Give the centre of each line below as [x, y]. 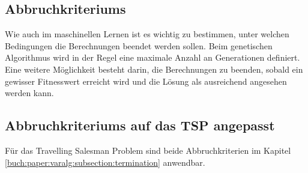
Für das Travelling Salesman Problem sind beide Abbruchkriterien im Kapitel [148, 150]
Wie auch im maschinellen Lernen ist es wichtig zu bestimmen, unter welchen [147, 34]
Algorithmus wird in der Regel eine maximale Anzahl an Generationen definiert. [152, 57]
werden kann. [29, 93]
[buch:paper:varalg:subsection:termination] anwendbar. [105, 162]
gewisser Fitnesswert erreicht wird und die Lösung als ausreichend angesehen [146, 81]
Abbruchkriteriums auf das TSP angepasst [140, 125]
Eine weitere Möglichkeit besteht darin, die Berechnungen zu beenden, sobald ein [154, 69]
